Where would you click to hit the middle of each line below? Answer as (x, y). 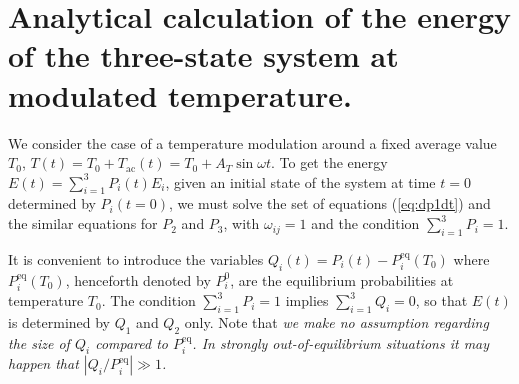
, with (241, 223)
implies (307, 300)
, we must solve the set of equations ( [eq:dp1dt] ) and (329, 203)
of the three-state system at (203, 55)
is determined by (59, 321)
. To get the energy (329, 162)
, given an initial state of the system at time (300, 181)
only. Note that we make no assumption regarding (336, 321)
